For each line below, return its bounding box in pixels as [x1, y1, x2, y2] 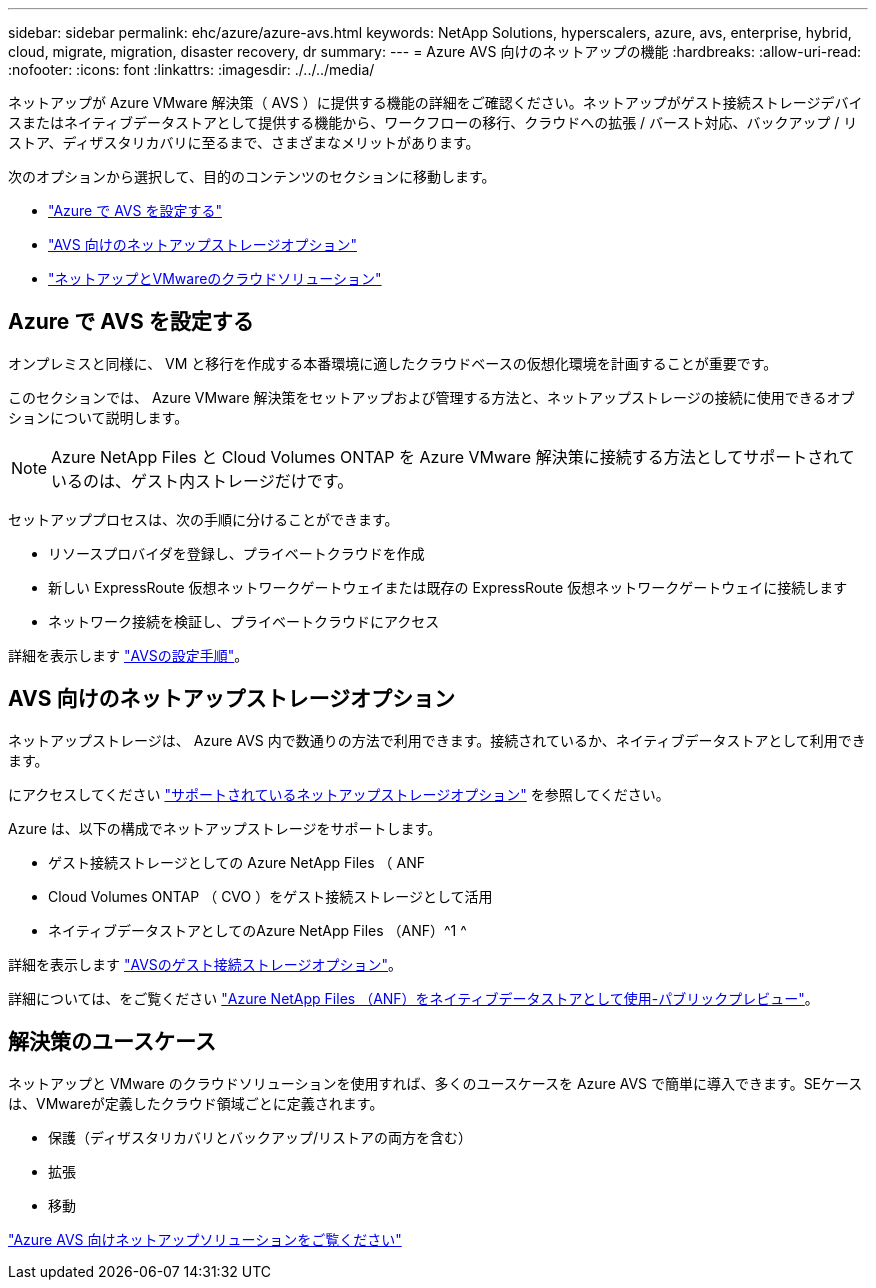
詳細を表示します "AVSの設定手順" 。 [8, 646, 249, 664]
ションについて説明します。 [8, 408, 189, 426]
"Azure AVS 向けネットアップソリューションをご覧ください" [8, 1230, 402, 1248]
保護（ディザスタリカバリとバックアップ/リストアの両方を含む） [48, 1128, 472, 1146]
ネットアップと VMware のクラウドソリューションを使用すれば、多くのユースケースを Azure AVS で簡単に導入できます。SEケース [8, 1074, 863, 1092]
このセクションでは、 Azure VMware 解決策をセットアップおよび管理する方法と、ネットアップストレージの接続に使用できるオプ [8, 388, 855, 406]
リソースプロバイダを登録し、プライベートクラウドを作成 [48, 544, 425, 562]
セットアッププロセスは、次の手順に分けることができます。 [8, 510, 399, 528]
